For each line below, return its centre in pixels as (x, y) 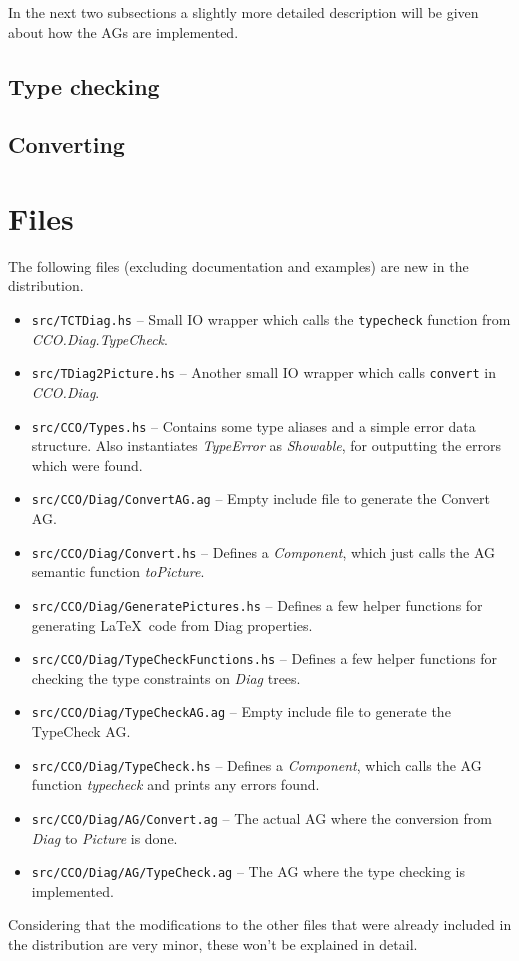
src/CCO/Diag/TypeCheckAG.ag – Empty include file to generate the (241, 711)
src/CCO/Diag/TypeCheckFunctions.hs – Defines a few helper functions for (264, 658)
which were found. (87, 464)
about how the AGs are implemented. (123, 31)
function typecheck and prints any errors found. (175, 784)
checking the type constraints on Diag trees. (166, 677)
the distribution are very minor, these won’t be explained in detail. (213, 944)
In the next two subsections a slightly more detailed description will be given (243, 12)
